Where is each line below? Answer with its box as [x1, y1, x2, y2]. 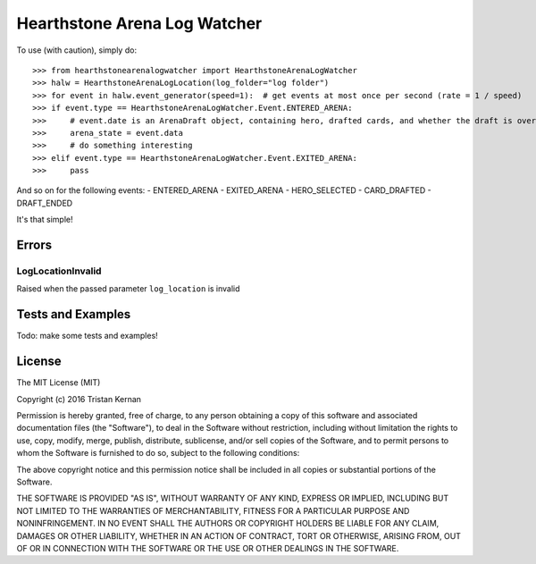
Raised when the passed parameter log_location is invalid [16, 283, 240, 294]
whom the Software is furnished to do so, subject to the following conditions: [16, 448, 300, 459]
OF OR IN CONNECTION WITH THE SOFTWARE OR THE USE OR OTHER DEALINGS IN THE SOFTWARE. [16, 543, 399, 553]
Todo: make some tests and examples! [16, 331, 158, 341]
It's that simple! [16, 215, 73, 225]
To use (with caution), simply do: [16, 45, 138, 55]
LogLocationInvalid [16, 265, 102, 277]
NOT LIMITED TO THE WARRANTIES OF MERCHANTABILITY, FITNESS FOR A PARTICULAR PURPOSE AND [16, 505, 410, 516]
